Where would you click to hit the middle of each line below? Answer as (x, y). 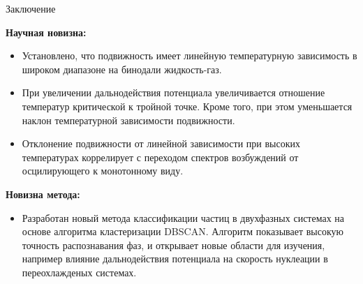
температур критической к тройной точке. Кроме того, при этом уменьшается (187, 106)
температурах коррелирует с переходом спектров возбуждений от (160, 157)
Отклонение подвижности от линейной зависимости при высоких (161, 143)
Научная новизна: (46, 32)
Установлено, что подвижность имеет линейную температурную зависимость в (190, 55)
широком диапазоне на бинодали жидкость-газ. (122, 69)
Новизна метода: (43, 194)
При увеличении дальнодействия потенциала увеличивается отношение (173, 92)
